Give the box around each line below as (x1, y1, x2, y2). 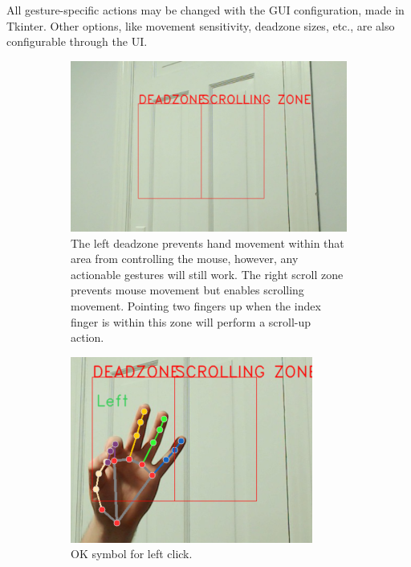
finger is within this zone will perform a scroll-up (71, 313, 311, 330)
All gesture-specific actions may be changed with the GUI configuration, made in (6, 2, 405, 18)
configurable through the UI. (6, 33, 148, 50)
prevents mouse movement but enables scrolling (71, 281, 304, 298)
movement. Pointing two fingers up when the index (71, 297, 321, 314)
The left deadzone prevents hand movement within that (71, 234, 344, 251)
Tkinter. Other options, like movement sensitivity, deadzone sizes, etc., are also (6, 17, 395, 34)
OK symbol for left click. (71, 545, 193, 562)
